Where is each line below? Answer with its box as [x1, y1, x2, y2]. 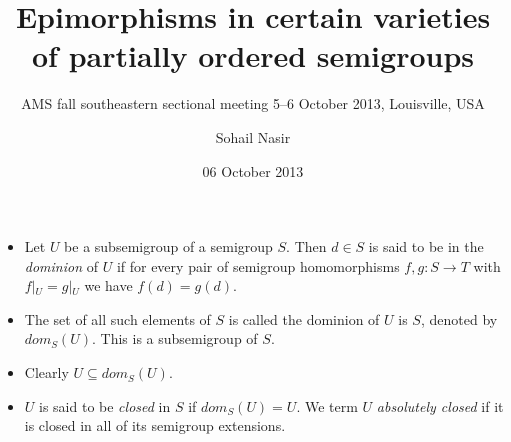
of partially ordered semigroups [31, 35, 474, 76]
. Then [286, 236, 327, 257]
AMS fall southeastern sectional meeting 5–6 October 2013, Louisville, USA [21, 93, 485, 114]
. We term [296, 395, 358, 416]
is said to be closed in [39, 395, 171, 416]
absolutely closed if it [376, 395, 504, 416]
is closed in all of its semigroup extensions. [24, 415, 286, 436]
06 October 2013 [202, 160, 304, 181]
